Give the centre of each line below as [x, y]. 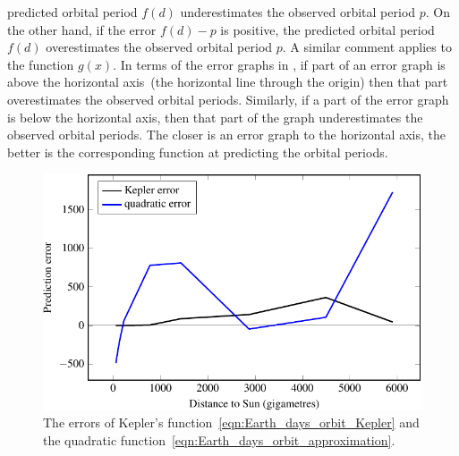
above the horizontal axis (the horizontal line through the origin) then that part [228, 82]
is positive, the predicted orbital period [327, 29]
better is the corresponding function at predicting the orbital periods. [198, 152]
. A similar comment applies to [367, 47]
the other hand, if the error [82, 29]
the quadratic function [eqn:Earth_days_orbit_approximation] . [219, 439]
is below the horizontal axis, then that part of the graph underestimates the [215, 117]
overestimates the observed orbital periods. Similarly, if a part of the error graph [228, 99]
